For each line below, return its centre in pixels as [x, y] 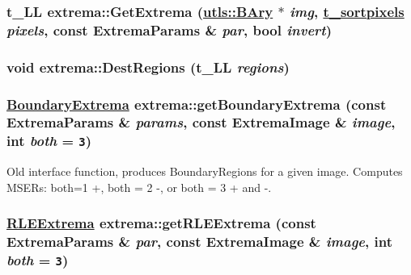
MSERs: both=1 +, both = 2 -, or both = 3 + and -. [139, 187]
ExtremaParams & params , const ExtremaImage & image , [201, 122]
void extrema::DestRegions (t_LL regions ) [148, 67]
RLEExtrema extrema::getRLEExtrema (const [161, 223]
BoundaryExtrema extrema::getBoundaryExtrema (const [197, 104]
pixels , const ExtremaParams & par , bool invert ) [169, 29]
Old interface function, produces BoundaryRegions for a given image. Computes [205, 171]
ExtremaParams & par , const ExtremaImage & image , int [199, 242]
